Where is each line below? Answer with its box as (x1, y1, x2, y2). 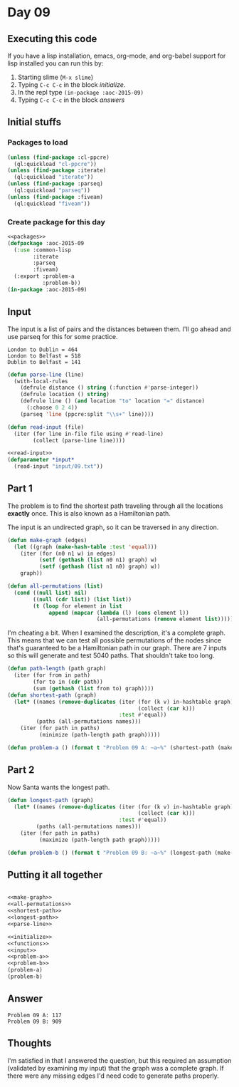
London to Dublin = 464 (7, 346, 78, 353)
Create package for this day (7, 217, 105, 227)
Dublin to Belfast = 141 (7, 358, 81, 365)
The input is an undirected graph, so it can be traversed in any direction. (7, 523, 219, 531)
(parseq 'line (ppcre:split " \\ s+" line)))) (20, 410, 154, 417)
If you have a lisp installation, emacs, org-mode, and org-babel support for (7, 51, 226, 60)
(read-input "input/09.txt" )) (14, 463, 103, 470)
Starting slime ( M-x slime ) (17, 73, 94, 81)
